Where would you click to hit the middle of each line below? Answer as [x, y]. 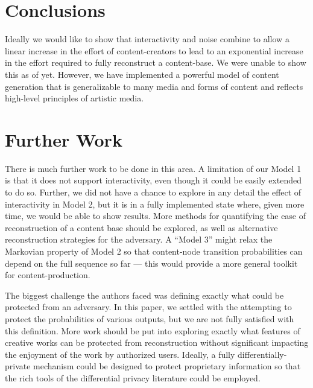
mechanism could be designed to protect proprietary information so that [167, 366]
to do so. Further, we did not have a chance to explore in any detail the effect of [153, 192]
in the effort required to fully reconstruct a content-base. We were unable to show [156, 62]
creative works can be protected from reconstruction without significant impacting [157, 342]
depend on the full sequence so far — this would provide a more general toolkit [151, 263]
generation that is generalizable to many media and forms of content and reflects [154, 86]
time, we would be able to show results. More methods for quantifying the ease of [156, 216]
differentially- [262, 354]
